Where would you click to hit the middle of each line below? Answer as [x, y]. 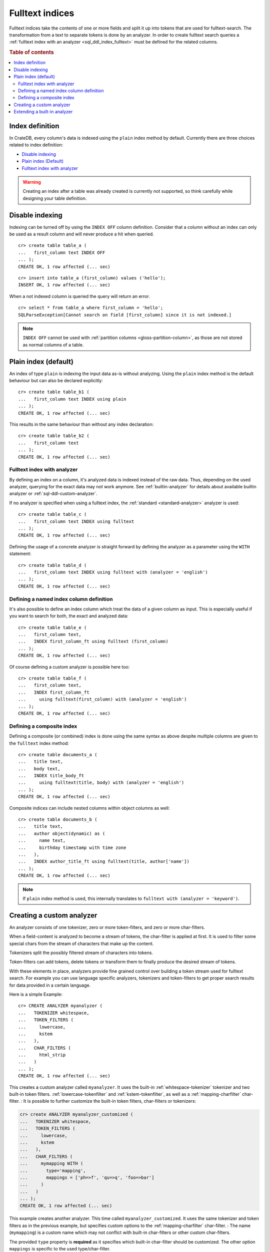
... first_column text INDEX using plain [72, 399]
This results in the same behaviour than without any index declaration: [81, 424]
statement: [20, 554]
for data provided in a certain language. [50, 985]
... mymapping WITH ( [51, 1164]
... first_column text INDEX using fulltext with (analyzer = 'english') [113, 572]
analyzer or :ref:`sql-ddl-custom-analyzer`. [53, 494]
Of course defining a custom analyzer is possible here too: [69, 667]
